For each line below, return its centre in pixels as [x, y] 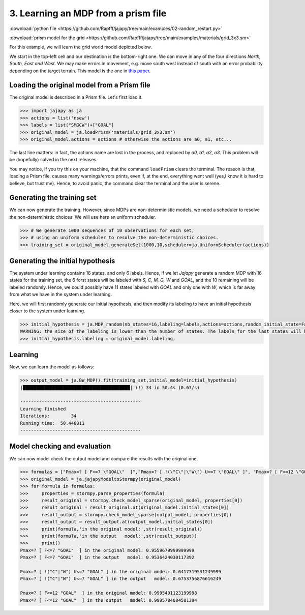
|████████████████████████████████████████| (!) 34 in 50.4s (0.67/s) [110, 387]
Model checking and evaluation [60, 446]
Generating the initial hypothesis [62, 261]
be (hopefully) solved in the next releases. [53, 160]
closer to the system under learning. [47, 311]
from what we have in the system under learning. [60, 295]
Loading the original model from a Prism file [80, 85]
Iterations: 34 [48, 416]
